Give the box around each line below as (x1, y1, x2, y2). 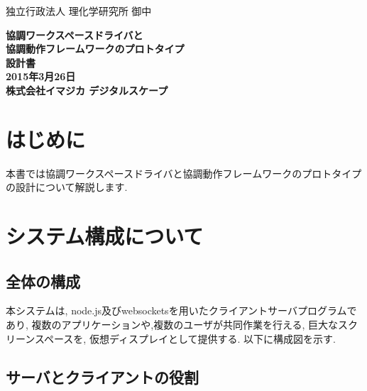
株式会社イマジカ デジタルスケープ (6, 82, 168, 97)
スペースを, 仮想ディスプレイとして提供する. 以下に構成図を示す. (35, 331, 336, 346)
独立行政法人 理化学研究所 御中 (6, 4, 152, 18)
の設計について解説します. (6, 180, 128, 194)
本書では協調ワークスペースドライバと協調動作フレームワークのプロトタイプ (6, 165, 362, 180)
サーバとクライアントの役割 (6, 365, 199, 387)
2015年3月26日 (6, 69, 76, 84)
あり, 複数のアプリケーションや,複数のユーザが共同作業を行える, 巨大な (6, 317, 339, 332)
